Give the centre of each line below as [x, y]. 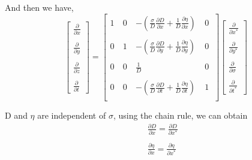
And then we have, [39, 7]
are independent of [72, 115]
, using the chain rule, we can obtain [180, 115]
